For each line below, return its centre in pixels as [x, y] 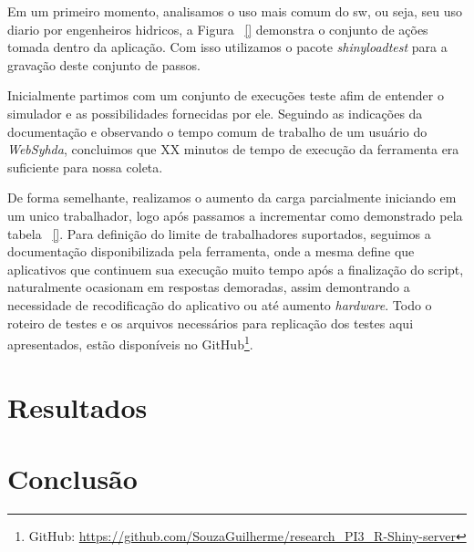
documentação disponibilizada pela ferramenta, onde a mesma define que [211, 251]
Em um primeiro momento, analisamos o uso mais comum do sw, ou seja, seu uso [235, 11]
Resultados [77, 406]
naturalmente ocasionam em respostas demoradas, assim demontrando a [209, 287]
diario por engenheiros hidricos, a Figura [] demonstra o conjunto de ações [218, 29]
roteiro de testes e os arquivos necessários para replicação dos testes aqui [211, 323]
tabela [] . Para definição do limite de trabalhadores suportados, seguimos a [219, 233]
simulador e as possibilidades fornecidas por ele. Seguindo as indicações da [215, 113]
